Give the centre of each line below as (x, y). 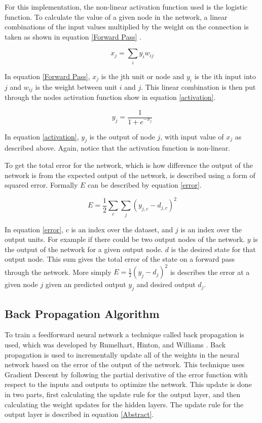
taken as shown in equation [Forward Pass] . (73, 36)
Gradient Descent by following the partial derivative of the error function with (126, 374)
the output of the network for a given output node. (84, 249)
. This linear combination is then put (198, 86)
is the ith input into (225, 76)
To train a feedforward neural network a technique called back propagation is (124, 334)
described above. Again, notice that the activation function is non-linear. (118, 148)
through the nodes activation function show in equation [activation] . (110, 97)
